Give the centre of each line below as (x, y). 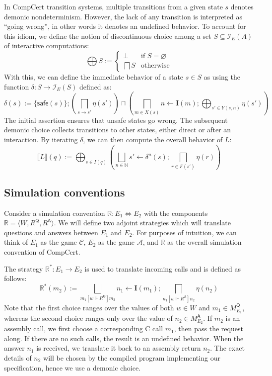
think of (16, 242)
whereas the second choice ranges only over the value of (88, 318)
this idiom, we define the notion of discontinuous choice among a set (108, 36)
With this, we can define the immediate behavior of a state (94, 76)
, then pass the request (208, 329)
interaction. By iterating (41, 140)
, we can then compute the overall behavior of (153, 140)
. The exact (227, 348)
